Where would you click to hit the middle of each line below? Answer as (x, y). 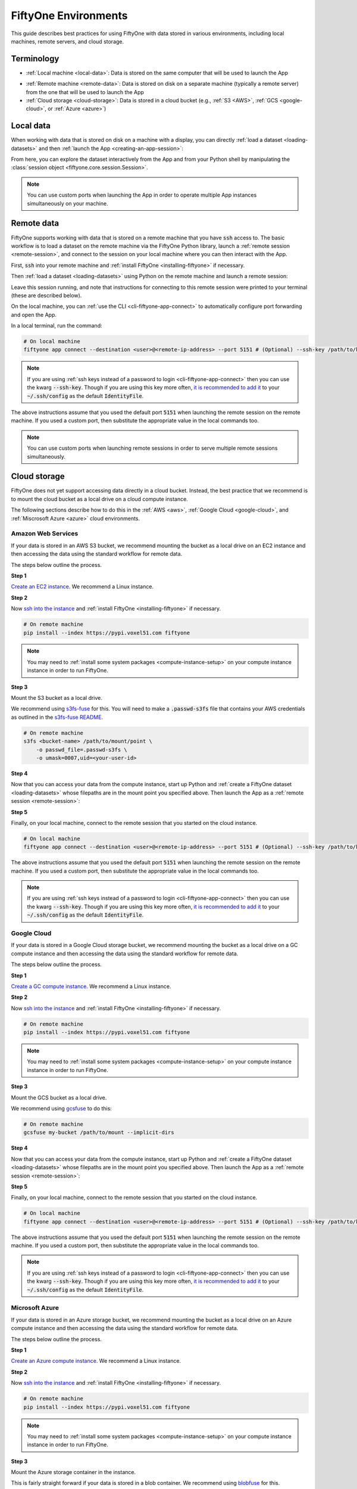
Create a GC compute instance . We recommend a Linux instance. (91, 986)
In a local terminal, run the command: (57, 326)
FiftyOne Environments (69, 15)
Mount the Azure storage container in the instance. (73, 1472)
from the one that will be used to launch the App (85, 92)
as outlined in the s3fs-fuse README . (57, 717)
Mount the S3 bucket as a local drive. (57, 698)
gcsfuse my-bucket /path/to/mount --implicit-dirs (99, 1133)
